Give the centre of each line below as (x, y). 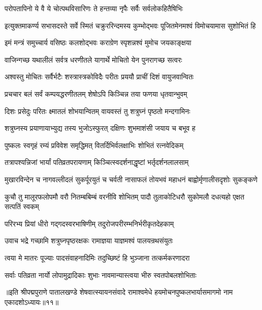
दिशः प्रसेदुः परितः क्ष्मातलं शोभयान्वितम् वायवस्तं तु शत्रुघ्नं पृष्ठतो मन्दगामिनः (97, 111)
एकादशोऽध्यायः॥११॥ (32, 302)
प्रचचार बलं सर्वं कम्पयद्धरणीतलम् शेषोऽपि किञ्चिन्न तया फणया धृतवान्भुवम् (96, 93)
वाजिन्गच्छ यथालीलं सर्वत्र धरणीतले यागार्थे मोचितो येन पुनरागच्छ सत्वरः (93, 59)
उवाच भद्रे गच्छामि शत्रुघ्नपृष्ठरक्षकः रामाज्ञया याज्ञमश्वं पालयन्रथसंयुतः (89, 241)
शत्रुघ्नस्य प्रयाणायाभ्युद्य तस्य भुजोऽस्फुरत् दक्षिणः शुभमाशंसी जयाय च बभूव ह (100, 128)
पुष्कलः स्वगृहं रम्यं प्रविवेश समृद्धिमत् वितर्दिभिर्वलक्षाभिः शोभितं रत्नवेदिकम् (94, 145)
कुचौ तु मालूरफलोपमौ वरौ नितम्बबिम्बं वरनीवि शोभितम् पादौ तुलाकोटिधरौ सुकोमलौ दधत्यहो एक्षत (125, 196)
